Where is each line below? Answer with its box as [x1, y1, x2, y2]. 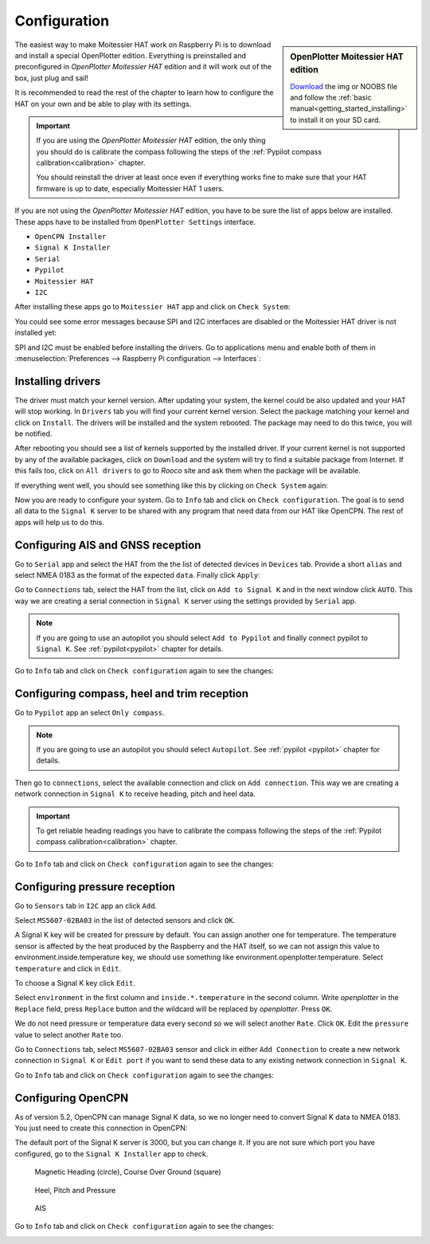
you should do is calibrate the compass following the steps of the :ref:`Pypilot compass [36, 147, 322, 156]
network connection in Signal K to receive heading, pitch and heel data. [14, 789, 256, 799]
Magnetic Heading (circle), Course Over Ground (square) [34, 1167, 222, 1177]
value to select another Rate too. [14, 1030, 123, 1039]
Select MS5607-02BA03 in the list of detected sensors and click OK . [14, 916, 236, 925]
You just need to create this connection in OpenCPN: [14, 1124, 188, 1133]
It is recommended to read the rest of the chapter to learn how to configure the [14, 88, 274, 97]
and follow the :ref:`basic [290, 92, 372, 103]
